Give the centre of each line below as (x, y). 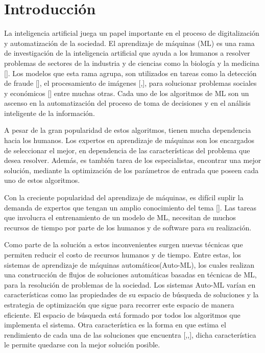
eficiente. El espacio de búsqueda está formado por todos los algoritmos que (122, 314)
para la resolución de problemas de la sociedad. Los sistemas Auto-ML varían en (130, 284)
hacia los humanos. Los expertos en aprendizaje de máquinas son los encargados (129, 140)
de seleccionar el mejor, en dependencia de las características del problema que (127, 150)
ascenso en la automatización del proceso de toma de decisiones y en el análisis (127, 103)
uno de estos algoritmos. (42, 180)
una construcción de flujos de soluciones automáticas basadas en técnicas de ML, (130, 275)
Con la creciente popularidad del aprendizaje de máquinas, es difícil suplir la (124, 197)
